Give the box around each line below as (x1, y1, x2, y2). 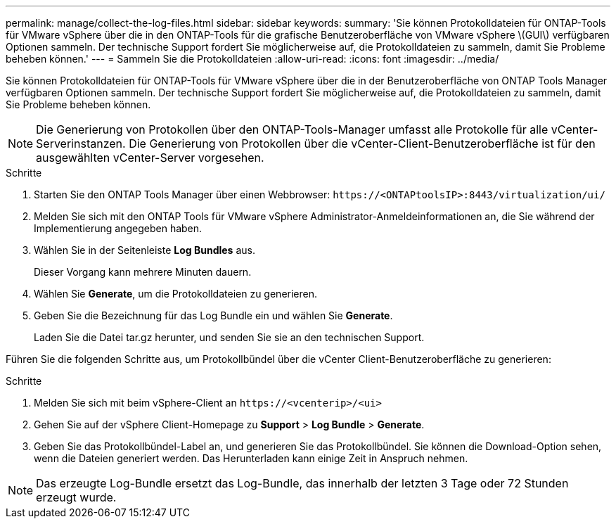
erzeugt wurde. (36, 490, 117, 504)
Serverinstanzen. (36, 136, 126, 151)
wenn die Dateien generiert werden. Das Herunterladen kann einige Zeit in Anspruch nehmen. (34, 452, 468, 464)
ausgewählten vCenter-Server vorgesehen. (36, 151, 264, 165)
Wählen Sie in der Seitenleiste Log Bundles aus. (34, 244, 255, 256)
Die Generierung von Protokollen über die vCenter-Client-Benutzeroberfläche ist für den (129, 136, 596, 151)
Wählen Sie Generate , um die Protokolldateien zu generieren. (34, 288, 318, 300)
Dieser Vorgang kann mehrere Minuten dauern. (34, 266, 252, 278)
